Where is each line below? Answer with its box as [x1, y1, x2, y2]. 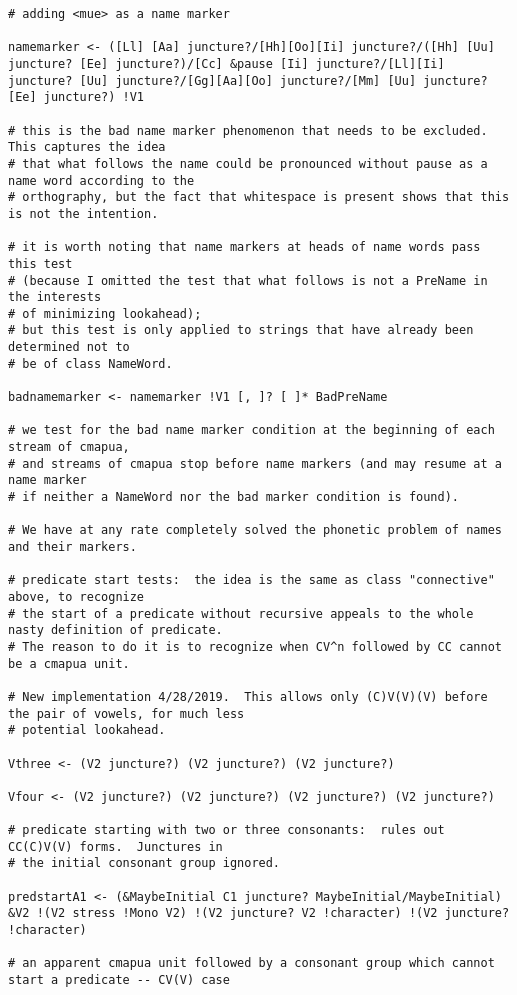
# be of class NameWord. [8, 356, 173, 371]
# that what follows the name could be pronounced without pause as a [8, 156, 488, 171]
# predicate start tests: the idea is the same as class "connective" [8, 573, 495, 588]
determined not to [8, 340, 130, 355]
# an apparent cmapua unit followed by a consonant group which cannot [8, 956, 495, 971]
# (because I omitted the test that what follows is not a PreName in [8, 273, 488, 288]
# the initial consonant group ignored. [8, 856, 281, 871]
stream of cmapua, [8, 440, 130, 455]
